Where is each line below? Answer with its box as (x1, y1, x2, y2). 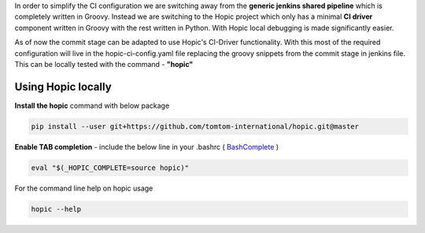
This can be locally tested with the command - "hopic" (14, 59, 194, 68)
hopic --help (31, 205, 82, 213)
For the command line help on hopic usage (14, 183, 153, 193)
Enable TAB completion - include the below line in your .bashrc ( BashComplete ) (14, 142, 279, 151)
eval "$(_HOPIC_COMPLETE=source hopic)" (31, 163, 189, 172)
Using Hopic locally (14, 80, 112, 94)
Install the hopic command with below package (14, 101, 170, 110)
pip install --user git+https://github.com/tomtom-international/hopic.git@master (31, 122, 360, 131)
